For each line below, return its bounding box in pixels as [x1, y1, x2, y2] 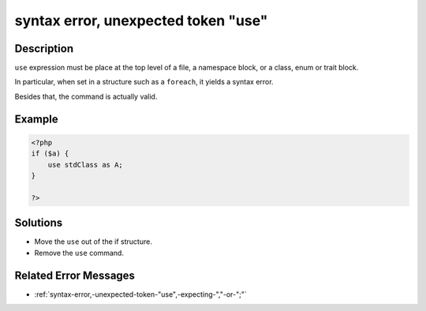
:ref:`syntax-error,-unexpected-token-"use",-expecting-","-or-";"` [34, 289, 248, 299]
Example [14, 112, 58, 126]
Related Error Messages [14, 268, 136, 282]
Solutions [14, 216, 63, 230]
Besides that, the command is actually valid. [14, 92, 158, 101]
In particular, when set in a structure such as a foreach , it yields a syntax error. [14, 77, 274, 87]
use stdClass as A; [47, 160, 124, 169]
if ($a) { [31, 149, 69, 158]
